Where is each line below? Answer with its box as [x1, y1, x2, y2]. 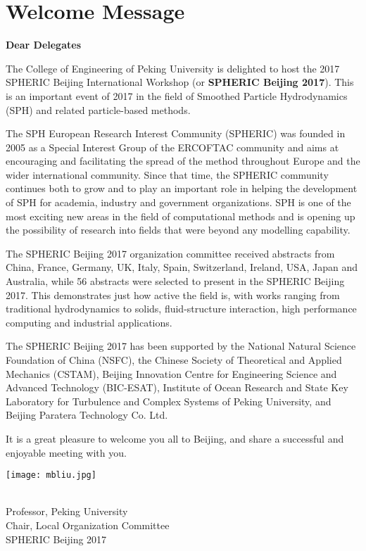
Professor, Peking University [6, 504, 128, 519]
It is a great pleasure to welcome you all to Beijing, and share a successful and [6, 431, 344, 445]
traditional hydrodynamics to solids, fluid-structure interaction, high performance [6, 301, 357, 316]
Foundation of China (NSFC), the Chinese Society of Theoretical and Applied [6, 353, 342, 367]
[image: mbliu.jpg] [6, 470, 96, 481]
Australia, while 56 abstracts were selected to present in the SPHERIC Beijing [6, 274, 345, 289]
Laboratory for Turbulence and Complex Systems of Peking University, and [6, 393, 332, 408]
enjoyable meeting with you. [6, 445, 127, 460]
